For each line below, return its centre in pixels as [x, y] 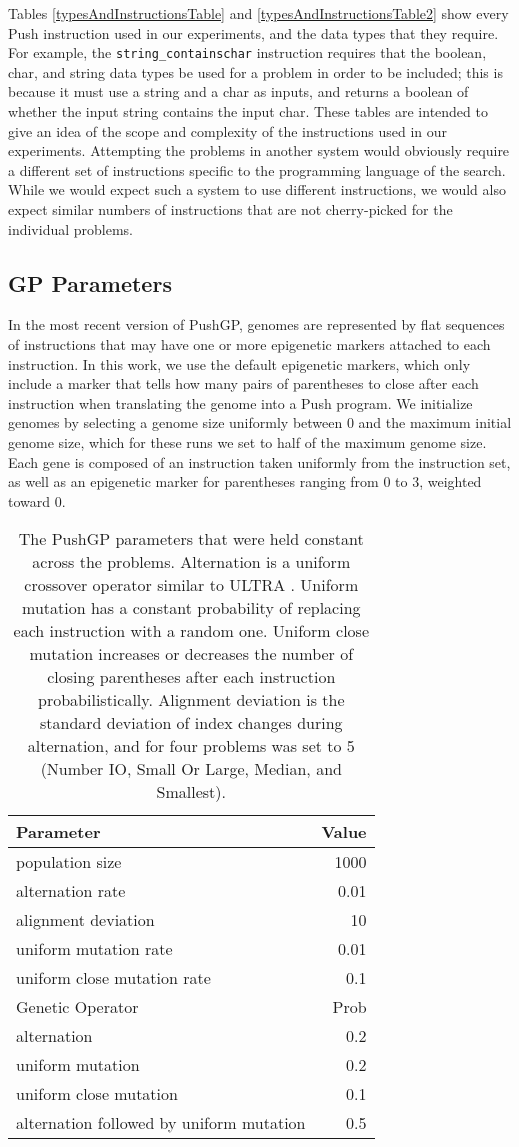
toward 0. [37, 500]
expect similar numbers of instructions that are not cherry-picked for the [230, 209]
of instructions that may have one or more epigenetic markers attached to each [249, 343]
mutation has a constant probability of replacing [191, 608]
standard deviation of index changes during [191, 723]
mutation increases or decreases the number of [191, 654]
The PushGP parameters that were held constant [191, 539]
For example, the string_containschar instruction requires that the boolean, [247, 52]
